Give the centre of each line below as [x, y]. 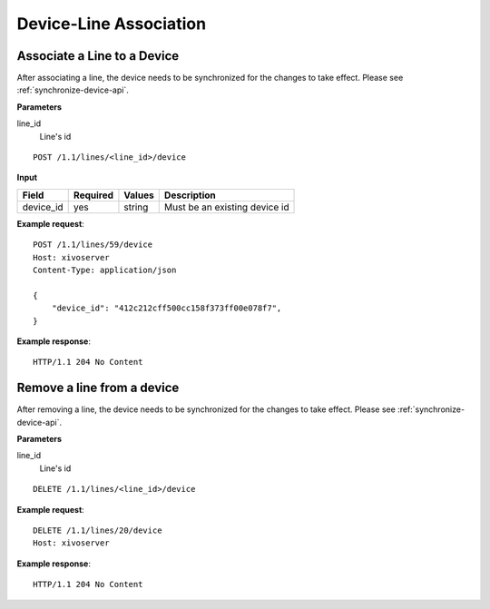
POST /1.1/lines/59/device [93, 245]
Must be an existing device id [226, 207]
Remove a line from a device [98, 388]
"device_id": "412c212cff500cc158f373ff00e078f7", [167, 308]
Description [190, 195]
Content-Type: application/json [105, 270]
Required [93, 195]
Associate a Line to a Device [98, 56]
